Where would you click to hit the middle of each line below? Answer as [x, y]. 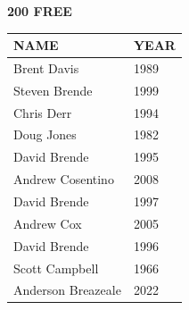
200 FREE [40, 11]
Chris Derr [43, 112]
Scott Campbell [56, 268]
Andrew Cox [48, 223]
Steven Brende [53, 90]
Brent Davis [46, 67]
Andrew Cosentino [64, 179]
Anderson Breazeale [67, 290]
